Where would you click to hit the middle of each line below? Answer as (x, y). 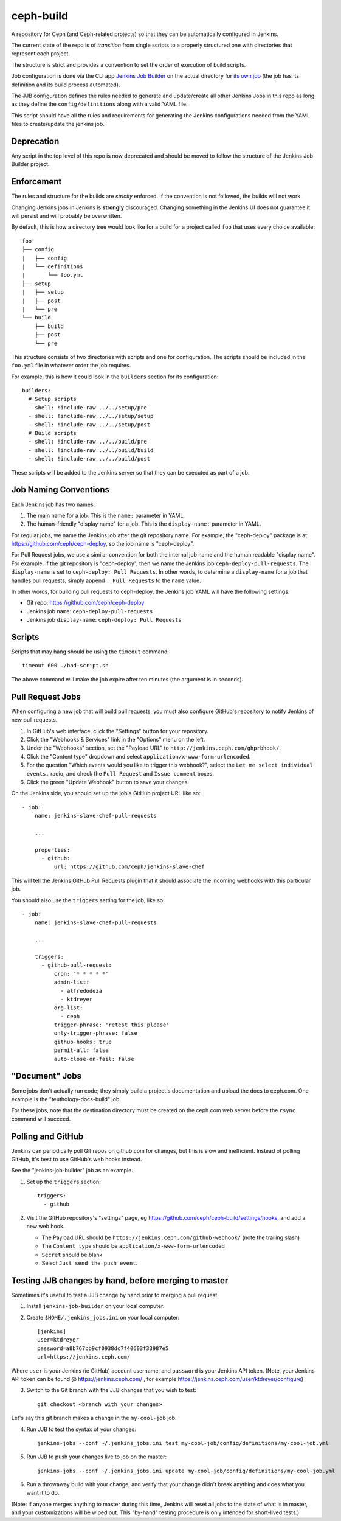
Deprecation (35, 141)
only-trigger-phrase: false (96, 1033)
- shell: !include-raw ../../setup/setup (91, 416)
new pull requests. (34, 720)
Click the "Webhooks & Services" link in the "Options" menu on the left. (116, 739)
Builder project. (30, 164)
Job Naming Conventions (60, 490)
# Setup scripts (53, 399)
